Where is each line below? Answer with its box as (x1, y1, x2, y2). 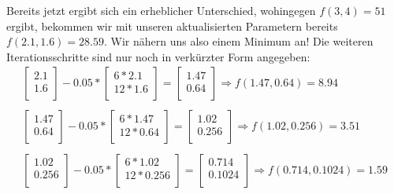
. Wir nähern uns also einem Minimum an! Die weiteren (103, 33, 374, 49)
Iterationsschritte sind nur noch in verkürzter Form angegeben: (6, 48, 310, 64)
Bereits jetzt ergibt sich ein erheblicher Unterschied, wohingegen (6, 2, 316, 18)
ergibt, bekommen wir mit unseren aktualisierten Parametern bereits (6, 17, 338, 34)
